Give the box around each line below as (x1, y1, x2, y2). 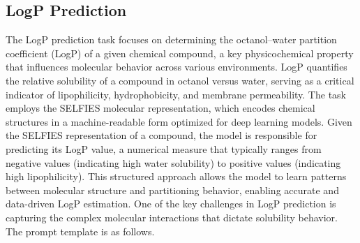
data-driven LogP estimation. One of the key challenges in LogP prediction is (6, 196, 336, 211)
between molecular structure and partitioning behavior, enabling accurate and (6, 182, 339, 197)
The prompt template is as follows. (6, 223, 155, 238)
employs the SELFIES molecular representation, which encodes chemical (6, 101, 315, 115)
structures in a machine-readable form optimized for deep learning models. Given (6, 114, 352, 128)
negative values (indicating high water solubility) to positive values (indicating (6, 155, 341, 170)
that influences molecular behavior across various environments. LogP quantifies (6, 59, 347, 74)
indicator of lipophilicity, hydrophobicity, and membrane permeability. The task (6, 87, 346, 101)
